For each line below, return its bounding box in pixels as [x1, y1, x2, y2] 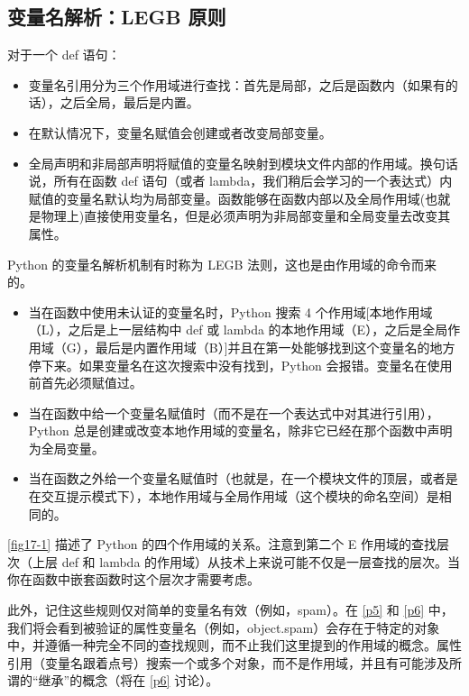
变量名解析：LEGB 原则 [7, 3, 226, 31]
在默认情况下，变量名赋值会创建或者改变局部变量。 [28, 123, 332, 142]
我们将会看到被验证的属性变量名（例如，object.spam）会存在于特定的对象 [7, 618, 440, 636]
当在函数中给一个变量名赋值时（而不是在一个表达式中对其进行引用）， [28, 403, 439, 422]
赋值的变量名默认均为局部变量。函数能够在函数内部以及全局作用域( [28, 188, 426, 207]
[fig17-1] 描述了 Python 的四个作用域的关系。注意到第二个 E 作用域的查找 [7, 535, 437, 554]
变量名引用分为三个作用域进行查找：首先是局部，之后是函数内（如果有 [28, 75, 446, 94]
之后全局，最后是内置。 [60, 93, 199, 112]
